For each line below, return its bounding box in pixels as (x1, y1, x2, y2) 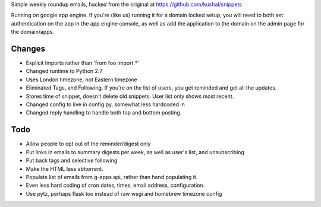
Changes (11, 43, 46, 53)
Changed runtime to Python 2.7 (26, 68, 103, 75)
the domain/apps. (11, 28, 55, 36)
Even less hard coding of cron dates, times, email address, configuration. (26, 181, 205, 189)
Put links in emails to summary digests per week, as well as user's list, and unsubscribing (26, 148, 245, 155)
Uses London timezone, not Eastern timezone (26, 76, 138, 83)
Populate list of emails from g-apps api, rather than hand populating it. (26, 173, 198, 180)
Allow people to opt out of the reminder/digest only (26, 140, 151, 148)
